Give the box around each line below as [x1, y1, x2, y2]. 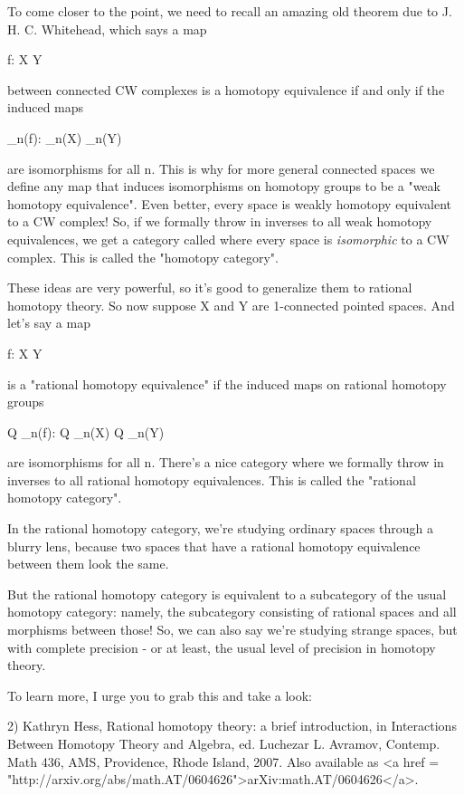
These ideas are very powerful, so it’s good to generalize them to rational [7, 278, 412, 297]
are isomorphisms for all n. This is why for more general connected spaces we [7, 158, 435, 177]
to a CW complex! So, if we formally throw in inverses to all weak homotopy [7, 212, 432, 231]
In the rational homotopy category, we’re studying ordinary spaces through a [7, 519, 434, 538]
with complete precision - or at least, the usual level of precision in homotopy [7, 637, 436, 656]
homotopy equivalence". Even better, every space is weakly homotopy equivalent [7, 194, 451, 213]
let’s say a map [7, 313, 90, 332]
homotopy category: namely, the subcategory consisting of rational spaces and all [7, 602, 457, 621]
